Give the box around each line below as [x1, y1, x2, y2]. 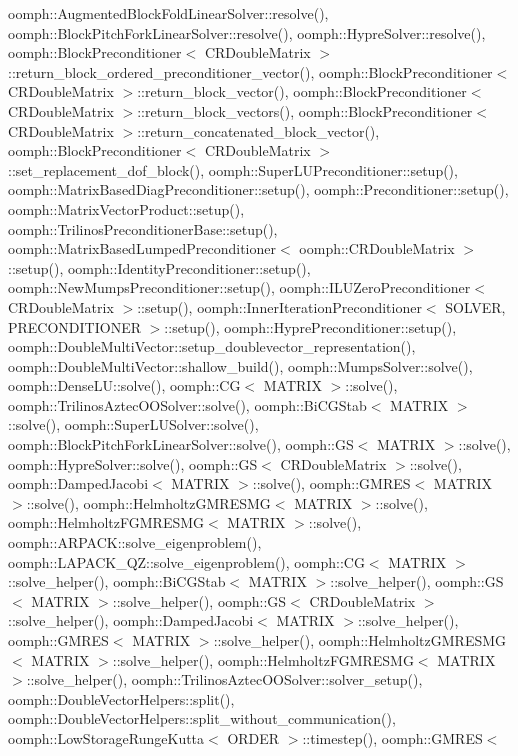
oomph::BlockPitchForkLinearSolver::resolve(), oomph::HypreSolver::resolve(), [8, 22, 486, 43]
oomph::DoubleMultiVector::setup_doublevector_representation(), [8, 336, 416, 357]
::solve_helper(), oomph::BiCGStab [8, 571, 226, 592]
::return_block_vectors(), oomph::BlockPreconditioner [137, 100, 473, 121]
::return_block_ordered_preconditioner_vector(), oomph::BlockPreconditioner [8, 61, 493, 82]
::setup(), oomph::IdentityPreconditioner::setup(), [8, 257, 311, 278]
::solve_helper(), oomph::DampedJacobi [8, 610, 254, 631]
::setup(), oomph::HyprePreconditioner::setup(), [164, 316, 457, 337]
